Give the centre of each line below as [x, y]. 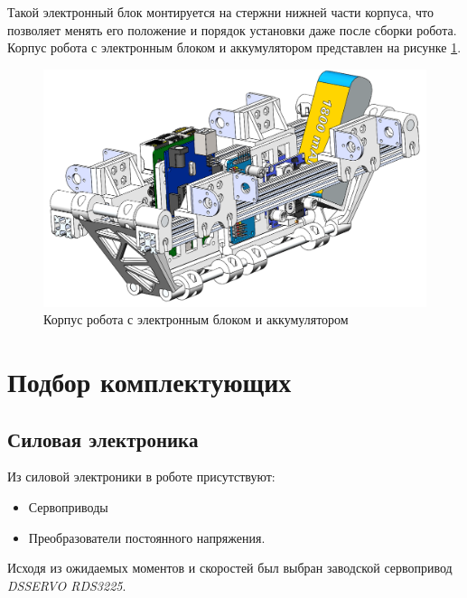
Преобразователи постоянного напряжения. [147, 537]
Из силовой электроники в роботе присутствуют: [141, 477]
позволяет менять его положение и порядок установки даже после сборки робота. [232, 29]
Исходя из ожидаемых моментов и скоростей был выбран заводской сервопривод [230, 568]
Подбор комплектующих [149, 382]
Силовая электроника [103, 439]
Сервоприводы [68, 507]
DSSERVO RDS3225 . [67, 585]
